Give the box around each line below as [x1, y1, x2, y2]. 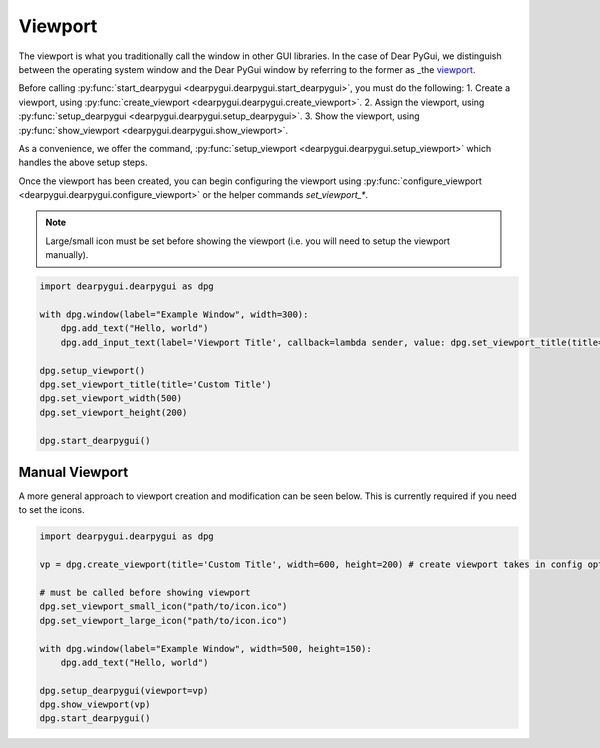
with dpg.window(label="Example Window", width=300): [39, 309, 309, 320]
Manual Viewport [18, 463, 129, 480]
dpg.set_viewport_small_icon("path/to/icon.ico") [39, 601, 288, 612]
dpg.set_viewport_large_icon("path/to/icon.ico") [39, 615, 288, 626]
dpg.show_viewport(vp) [39, 699, 151, 710]
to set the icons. [18, 504, 85, 516]
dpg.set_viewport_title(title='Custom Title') [39, 378, 272, 390]
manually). [45, 249, 89, 261]
